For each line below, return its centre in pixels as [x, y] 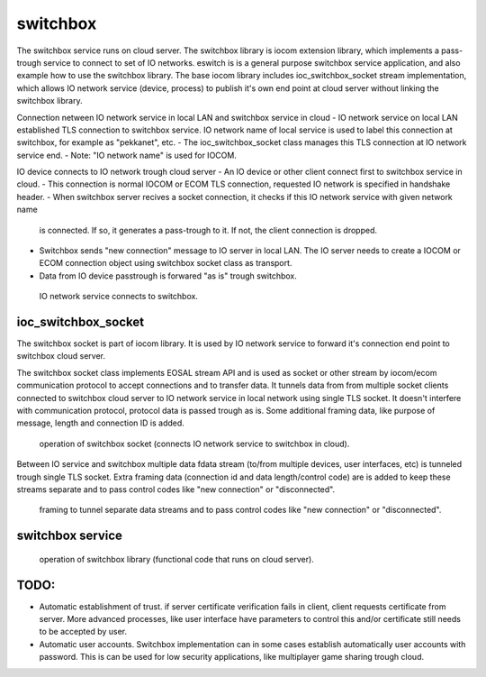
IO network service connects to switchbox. [118, 297]
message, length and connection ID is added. [100, 423]
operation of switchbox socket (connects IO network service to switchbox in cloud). [194, 444]
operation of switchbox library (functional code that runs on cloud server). [176, 559]
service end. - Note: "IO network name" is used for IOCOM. [127, 155]
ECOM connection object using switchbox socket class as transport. [166, 263]
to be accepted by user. [83, 632]
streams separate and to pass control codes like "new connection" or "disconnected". [176, 489]
